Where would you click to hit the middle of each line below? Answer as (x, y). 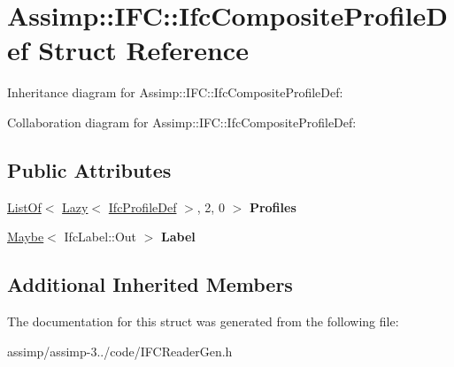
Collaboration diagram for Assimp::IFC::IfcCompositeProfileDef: (182, 122)
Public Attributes (89, 169)
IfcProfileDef (142, 206)
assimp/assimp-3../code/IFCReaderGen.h (120, 351)
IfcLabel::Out (100, 237)
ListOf (24, 206)
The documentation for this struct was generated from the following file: (203, 321)
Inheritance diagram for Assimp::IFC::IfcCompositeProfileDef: (175, 92)
